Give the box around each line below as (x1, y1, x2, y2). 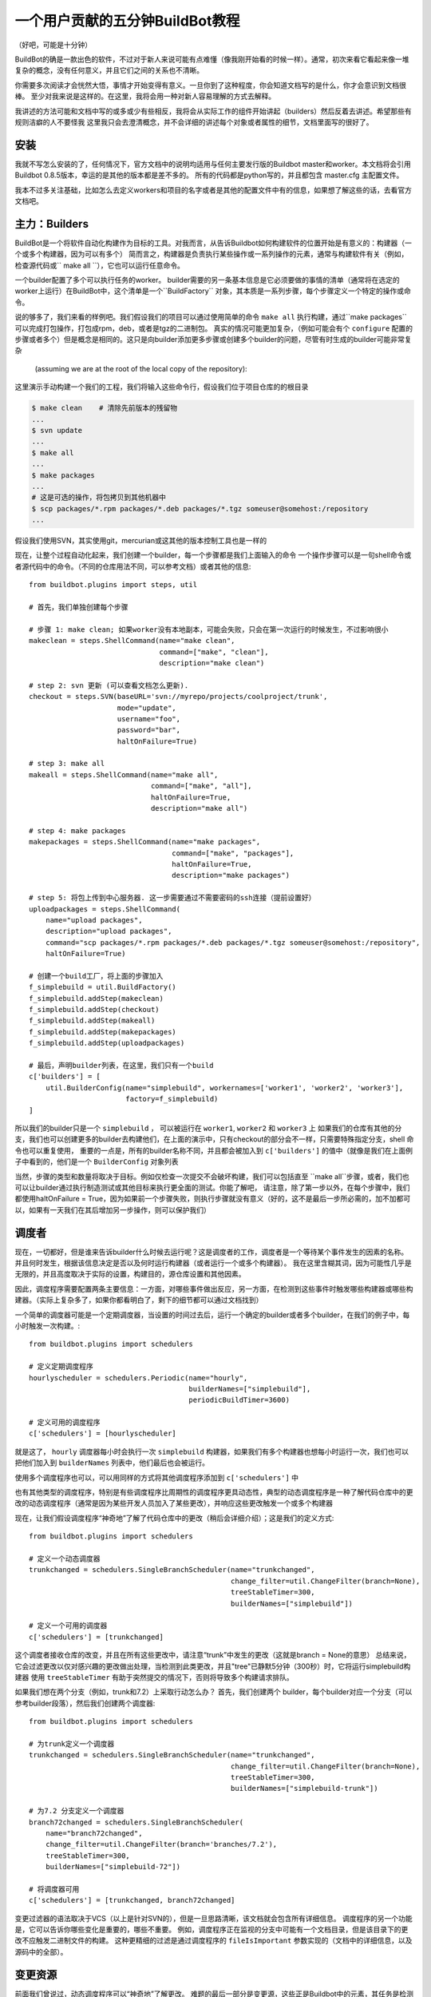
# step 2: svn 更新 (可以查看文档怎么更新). (29, 681, 189, 690)
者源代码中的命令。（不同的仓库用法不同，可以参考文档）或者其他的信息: (14, 562, 251, 571)
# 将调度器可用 (29, 1884, 80, 1893)
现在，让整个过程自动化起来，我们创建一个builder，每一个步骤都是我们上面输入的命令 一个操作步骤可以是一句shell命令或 (14, 550, 412, 560)
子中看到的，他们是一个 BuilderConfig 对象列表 (14, 1157, 179, 1166)
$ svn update (31, 426, 83, 435)
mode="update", (117, 703, 177, 713)
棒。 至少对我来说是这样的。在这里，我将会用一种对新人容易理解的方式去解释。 (14, 92, 275, 101)
